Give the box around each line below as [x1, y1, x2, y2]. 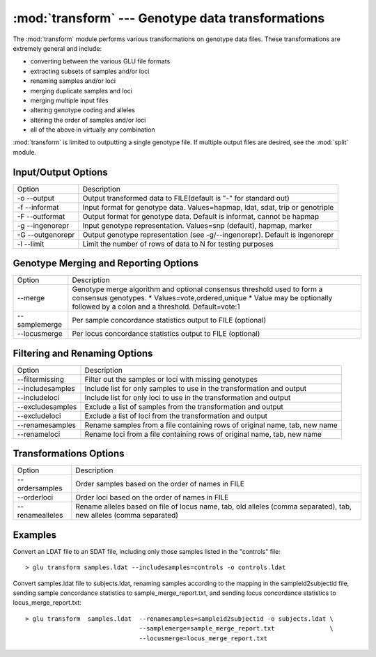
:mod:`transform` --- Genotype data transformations [13, 10, 325, 26]
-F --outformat [17, 211, 65, 221]
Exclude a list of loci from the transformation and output [84, 411, 268, 421]
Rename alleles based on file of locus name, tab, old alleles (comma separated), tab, [75, 502, 352, 511]
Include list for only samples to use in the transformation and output [84, 383, 306, 393]
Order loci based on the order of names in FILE [75, 493, 229, 502]
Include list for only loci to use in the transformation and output [84, 392, 291, 402]
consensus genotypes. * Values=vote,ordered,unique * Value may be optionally [72, 293, 333, 303]
